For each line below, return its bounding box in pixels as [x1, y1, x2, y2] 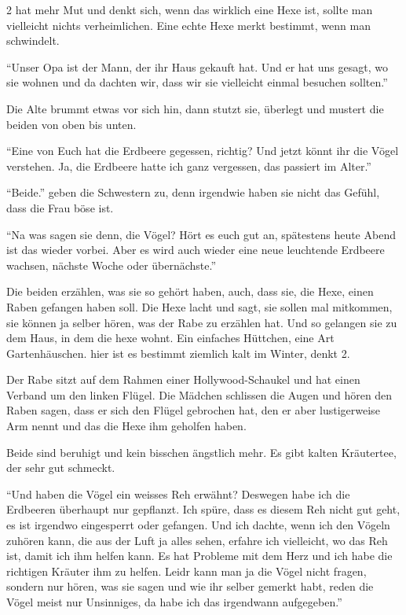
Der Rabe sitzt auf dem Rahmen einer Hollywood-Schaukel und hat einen [6, 371, 360, 388]
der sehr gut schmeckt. [6, 459, 115, 476]
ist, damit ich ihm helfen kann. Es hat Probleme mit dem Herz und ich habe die [6, 547, 393, 564]
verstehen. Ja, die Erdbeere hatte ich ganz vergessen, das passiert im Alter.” [6, 157, 371, 174]
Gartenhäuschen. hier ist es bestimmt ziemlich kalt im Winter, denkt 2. [6, 344, 350, 361]
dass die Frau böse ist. [6, 199, 114, 215]
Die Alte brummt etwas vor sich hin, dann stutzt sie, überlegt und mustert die [6, 100, 384, 116]
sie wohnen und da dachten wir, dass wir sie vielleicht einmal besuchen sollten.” [6, 74, 388, 90]
